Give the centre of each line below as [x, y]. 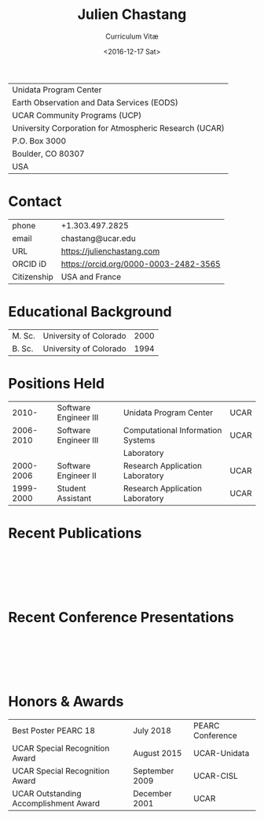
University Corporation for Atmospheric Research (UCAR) [119, 128]
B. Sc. [23, 348]
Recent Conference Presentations [121, 617]
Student [71, 488]
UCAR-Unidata [222, 753]
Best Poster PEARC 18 [54, 730]
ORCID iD [29, 264]
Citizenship [33, 276]
